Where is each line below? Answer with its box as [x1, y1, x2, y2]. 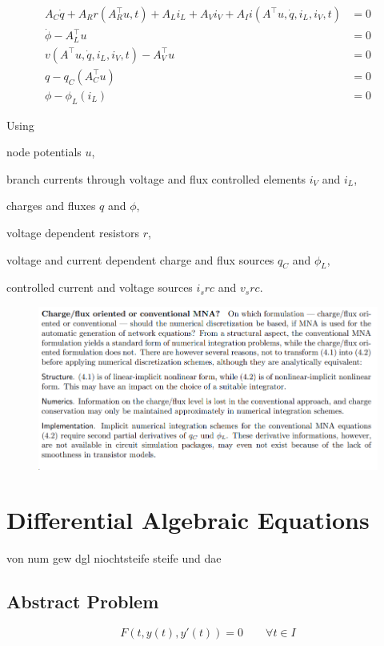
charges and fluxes [6, 197, 96, 214]
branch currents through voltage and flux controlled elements [6, 170, 306, 187]
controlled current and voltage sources [6, 279, 193, 296]
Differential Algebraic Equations [6, 503, 370, 536]
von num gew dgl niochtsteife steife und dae [6, 550, 222, 567]
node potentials [6, 143, 82, 160]
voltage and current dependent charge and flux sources [6, 251, 274, 268]
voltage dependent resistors [6, 224, 139, 240]
